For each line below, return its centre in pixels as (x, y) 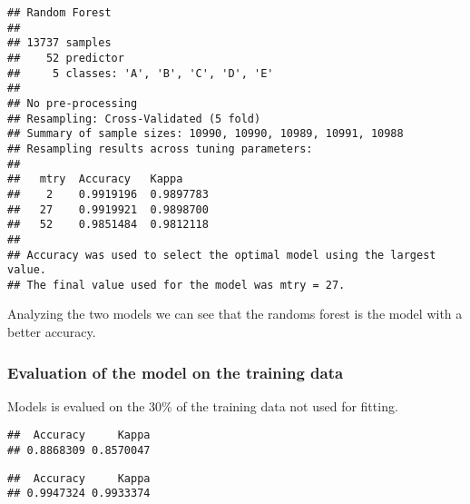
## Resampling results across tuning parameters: (160, 148)
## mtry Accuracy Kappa (95, 179)
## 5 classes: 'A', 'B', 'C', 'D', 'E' (141, 73)
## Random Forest (59, 13)
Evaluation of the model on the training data (176, 372)
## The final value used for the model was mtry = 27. (176, 285)
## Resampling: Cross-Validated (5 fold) (134, 119)
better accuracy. (52, 332)
